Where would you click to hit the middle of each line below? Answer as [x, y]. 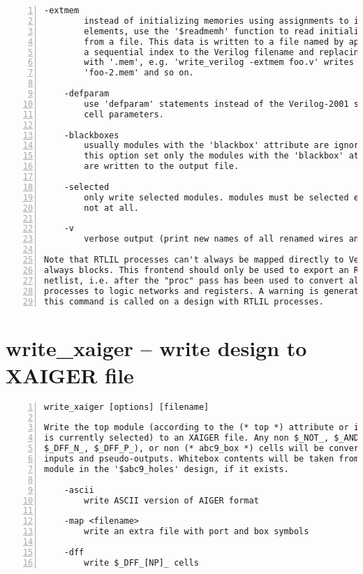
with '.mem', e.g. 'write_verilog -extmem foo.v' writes [219, 62]
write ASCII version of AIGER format [171, 500]
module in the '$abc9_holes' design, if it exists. [166, 469]
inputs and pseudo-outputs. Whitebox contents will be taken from [202, 459]
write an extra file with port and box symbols [197, 532]
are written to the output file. [162, 167]
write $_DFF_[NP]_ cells [141, 562]
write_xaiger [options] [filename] [127, 407]
